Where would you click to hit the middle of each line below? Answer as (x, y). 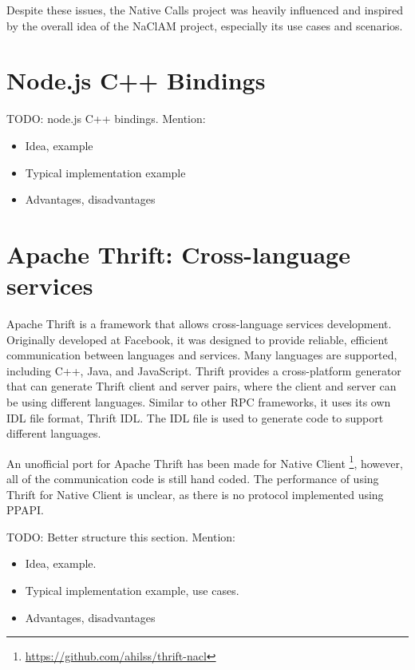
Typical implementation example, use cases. (132, 590)
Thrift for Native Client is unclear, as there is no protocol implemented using (195, 494)
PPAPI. (25, 510)
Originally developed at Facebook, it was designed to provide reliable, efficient (198, 339)
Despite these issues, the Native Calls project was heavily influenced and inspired (205, 10)
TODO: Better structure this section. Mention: (121, 536)
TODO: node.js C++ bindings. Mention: (106, 119)
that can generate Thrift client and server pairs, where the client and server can (202, 386)
